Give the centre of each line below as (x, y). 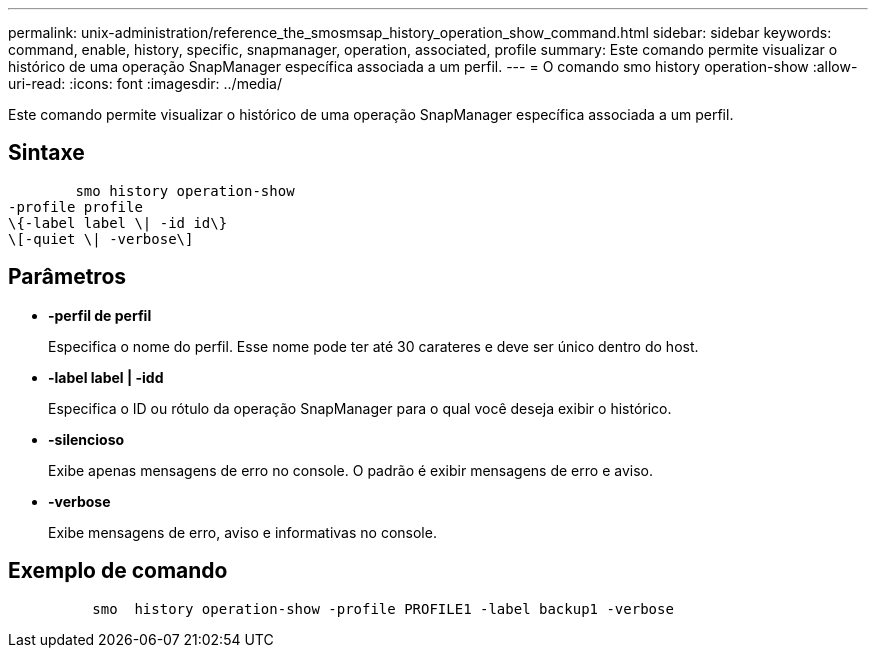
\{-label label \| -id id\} (118, 222)
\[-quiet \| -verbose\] (101, 238)
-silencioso (86, 439)
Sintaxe (46, 153)
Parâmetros (67, 277)
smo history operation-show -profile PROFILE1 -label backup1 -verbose (383, 608)
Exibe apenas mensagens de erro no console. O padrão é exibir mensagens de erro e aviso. (350, 470)
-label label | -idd (106, 377)
